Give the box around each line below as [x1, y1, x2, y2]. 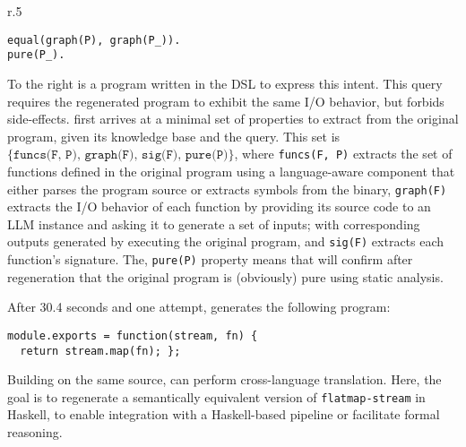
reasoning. [7, 423, 63, 442]
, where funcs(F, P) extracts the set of [234, 144, 453, 163]
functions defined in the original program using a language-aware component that [7, 161, 455, 180]
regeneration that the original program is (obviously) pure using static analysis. [7, 267, 444, 286]
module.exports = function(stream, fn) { [7, 329, 258, 342]
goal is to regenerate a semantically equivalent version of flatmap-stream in [7, 387, 426, 406]
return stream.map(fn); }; [20, 344, 181, 357]
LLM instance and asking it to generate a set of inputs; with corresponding [7, 214, 420, 233]
